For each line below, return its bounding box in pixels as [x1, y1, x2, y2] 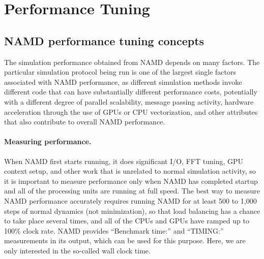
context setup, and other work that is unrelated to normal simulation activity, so [4, 166, 256, 176]
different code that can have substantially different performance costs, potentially [4, 86, 257, 97]
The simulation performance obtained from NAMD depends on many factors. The [4, 56, 260, 67]
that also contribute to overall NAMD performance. [4, 116, 165, 127]
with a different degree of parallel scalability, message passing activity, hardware [4, 96, 254, 107]
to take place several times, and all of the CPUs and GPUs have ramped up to [4, 215, 249, 226]
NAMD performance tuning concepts [4, 33, 204, 48]
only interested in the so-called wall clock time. [4, 245, 151, 255]
